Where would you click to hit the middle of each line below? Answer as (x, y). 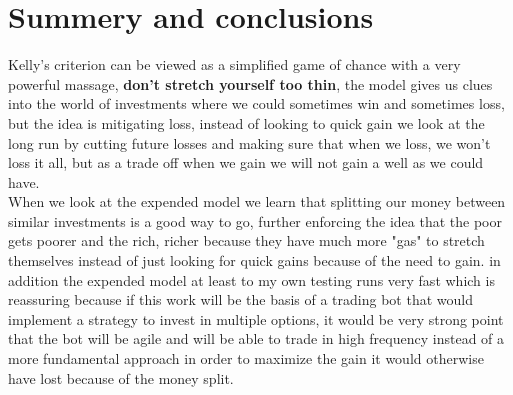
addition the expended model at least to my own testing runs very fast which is (251, 279)
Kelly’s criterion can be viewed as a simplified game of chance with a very (234, 64)
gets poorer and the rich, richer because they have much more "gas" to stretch (246, 240)
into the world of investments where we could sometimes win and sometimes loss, (256, 103)
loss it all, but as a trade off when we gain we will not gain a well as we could (246, 162)
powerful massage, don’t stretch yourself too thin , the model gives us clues (250, 83)
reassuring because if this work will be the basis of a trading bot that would (240, 299)
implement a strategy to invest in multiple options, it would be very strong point (256, 318)
